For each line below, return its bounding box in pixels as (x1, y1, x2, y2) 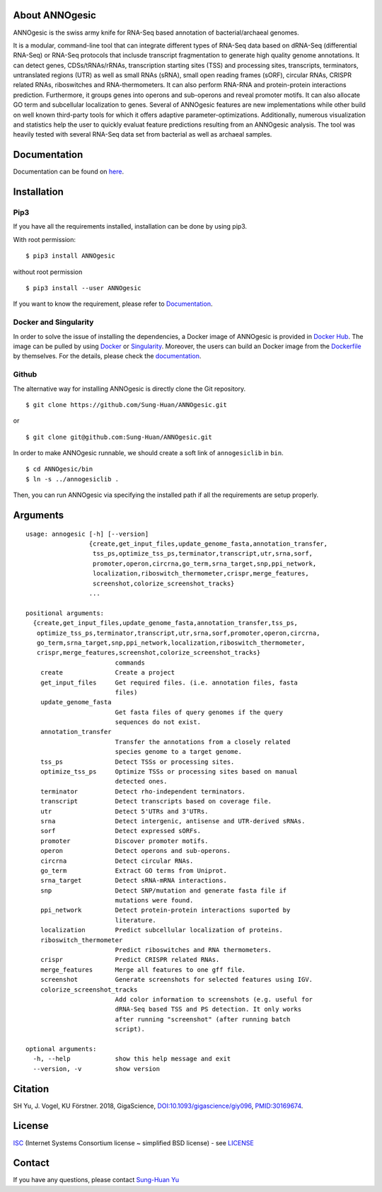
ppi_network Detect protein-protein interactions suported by (40, 906, 291, 915)
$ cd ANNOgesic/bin (25, 465, 93, 474)
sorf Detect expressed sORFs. (40, 827, 202, 835)
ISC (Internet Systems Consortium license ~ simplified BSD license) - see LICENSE (13, 1138, 254, 1147)
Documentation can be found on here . (13, 167, 124, 176)
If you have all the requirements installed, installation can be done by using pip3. (13, 222, 248, 231)
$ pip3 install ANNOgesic (25, 252, 116, 260)
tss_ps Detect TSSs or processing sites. (40, 757, 235, 766)
